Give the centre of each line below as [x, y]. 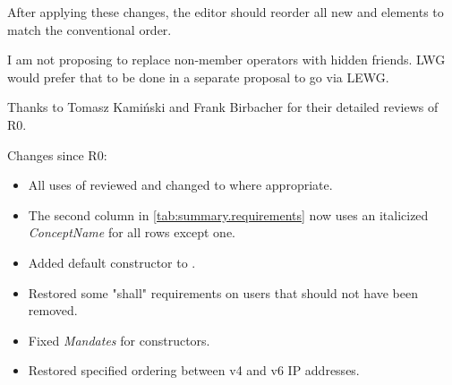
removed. [53, 310]
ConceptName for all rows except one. [132, 232]
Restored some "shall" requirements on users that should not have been [223, 292]
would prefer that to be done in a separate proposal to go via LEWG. [198, 77]
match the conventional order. [90, 29]
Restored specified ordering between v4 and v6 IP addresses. [194, 370]
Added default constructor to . [112, 262]
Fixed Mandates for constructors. [119, 340]
